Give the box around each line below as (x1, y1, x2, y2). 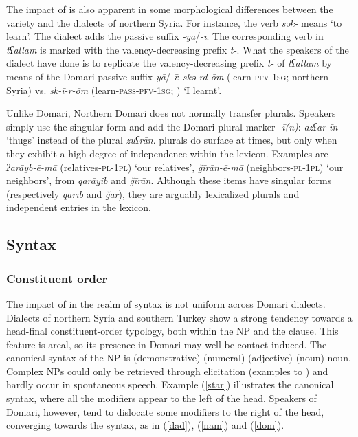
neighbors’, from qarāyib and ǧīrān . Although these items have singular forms (6, 173, 332, 188)
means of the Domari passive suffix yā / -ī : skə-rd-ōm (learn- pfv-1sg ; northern (6, 69, 328, 83)
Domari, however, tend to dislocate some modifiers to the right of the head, (6, 404, 324, 418)
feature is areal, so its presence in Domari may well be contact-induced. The (6, 337, 327, 351)
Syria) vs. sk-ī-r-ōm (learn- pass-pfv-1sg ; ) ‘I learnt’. (6, 82, 222, 97)
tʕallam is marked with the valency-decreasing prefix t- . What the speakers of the (6, 42, 349, 56)
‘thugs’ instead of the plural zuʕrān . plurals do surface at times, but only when (6, 133, 337, 147)
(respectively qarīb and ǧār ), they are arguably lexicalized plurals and (6, 186, 300, 201)
